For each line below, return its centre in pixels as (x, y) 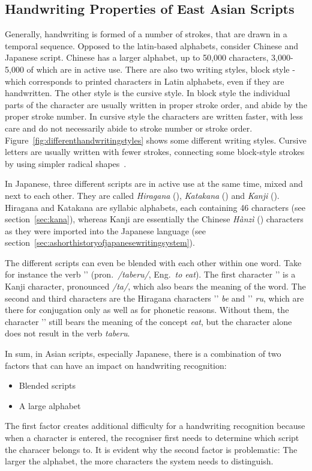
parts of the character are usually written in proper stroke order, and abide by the (156, 104)
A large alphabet (50, 405)
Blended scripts (47, 385)
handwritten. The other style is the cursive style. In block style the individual (148, 93)
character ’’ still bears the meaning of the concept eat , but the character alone (148, 321)
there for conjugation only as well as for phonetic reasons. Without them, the (147, 310)
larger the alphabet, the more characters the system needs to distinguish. (139, 461)
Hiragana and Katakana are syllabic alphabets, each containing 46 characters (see (155, 207)
